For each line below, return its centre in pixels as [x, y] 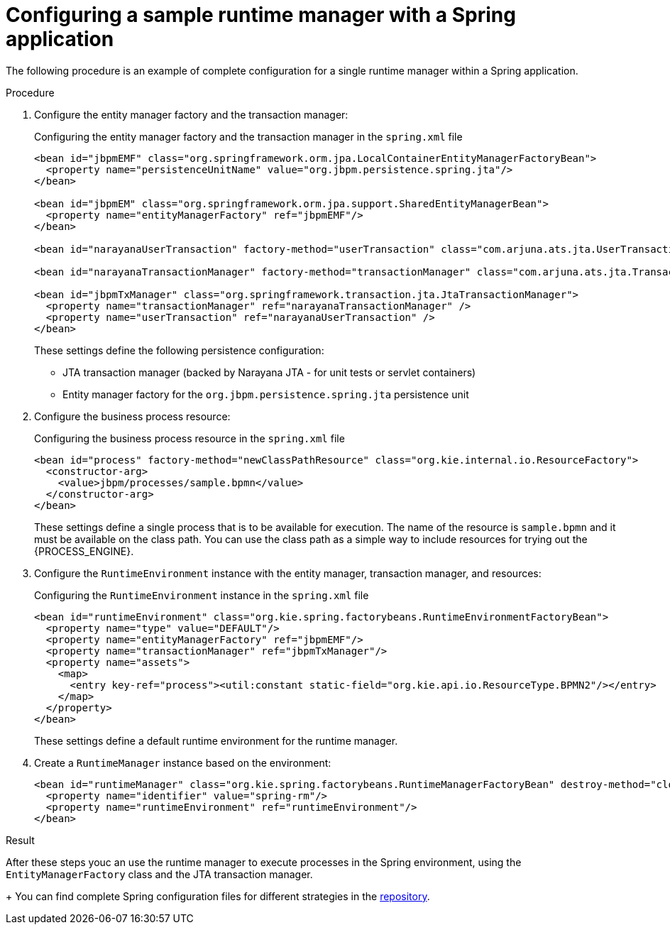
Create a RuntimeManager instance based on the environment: [183, 762]
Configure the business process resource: [132, 416]
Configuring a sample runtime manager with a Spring [261, 15]
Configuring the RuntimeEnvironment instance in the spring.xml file [202, 595]
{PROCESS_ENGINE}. [84, 551]
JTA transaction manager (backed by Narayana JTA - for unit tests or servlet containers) [269, 372]
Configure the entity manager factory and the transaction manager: [191, 114]
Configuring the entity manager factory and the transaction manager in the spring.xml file [248, 136]
